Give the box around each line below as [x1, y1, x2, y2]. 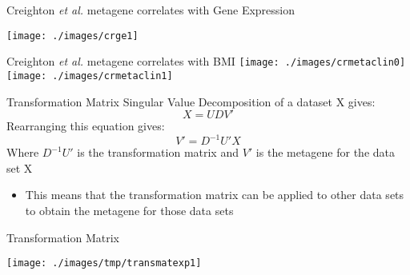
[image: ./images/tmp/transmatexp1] [6, 257, 202, 269]
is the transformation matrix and [77, 144, 239, 161]
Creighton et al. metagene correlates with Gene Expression [6, 2, 295, 18]
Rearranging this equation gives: [6, 118, 165, 134]
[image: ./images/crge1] [6, 30, 139, 42]
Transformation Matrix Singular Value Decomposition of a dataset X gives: [6, 93, 376, 110]
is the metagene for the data [255, 144, 396, 161]
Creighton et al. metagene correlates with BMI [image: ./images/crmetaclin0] [6, 53, 406, 70]
